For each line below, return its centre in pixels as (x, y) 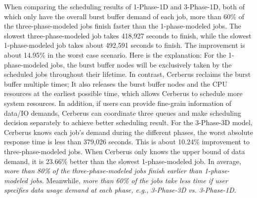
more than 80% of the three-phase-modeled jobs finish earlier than (103, 171)
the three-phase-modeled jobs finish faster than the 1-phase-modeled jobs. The (123, 26)
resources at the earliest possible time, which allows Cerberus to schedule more (123, 93)
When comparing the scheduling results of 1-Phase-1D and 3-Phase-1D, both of (124, 6)
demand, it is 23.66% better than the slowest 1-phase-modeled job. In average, (123, 161)
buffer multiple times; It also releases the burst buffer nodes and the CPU (116, 83)
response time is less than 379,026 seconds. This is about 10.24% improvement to (127, 142)
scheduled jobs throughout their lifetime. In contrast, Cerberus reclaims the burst (128, 74)
